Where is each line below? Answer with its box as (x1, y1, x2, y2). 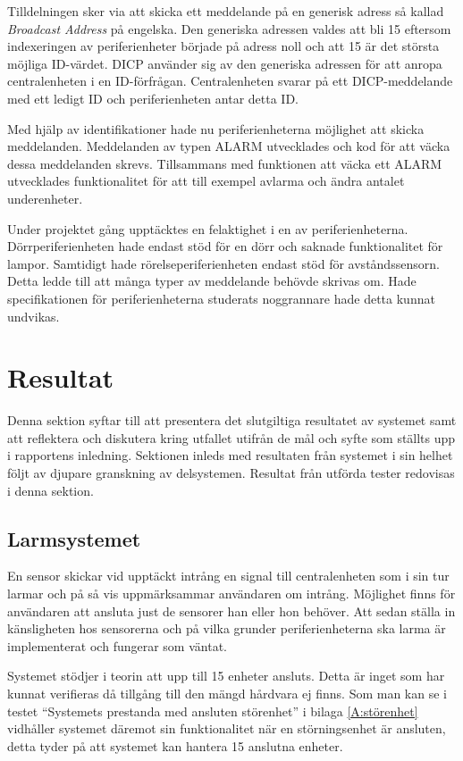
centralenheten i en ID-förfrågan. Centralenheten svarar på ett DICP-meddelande (7, 71, 453, 90)
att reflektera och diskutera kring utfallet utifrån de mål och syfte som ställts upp (7, 428, 456, 447)
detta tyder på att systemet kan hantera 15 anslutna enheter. (7, 736, 343, 755)
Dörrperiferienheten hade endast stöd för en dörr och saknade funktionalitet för (7, 237, 443, 255)
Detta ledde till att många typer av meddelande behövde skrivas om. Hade (7, 272, 417, 290)
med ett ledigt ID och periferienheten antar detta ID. (7, 88, 299, 107)
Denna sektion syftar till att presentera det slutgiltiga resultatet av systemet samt (7, 411, 457, 430)
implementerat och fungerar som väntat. (7, 636, 227, 655)
